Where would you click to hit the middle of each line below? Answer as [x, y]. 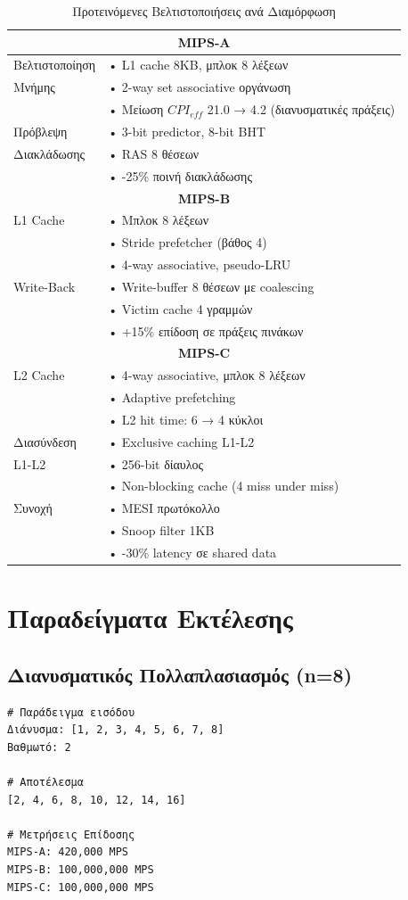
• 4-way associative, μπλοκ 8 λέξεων [207, 375]
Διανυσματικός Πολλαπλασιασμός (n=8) [180, 674]
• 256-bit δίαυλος [156, 463]
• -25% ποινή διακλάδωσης [180, 175]
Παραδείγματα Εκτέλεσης [150, 618]
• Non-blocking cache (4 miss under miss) [224, 486]
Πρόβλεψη [41, 131]
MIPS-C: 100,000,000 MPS [81, 887]
